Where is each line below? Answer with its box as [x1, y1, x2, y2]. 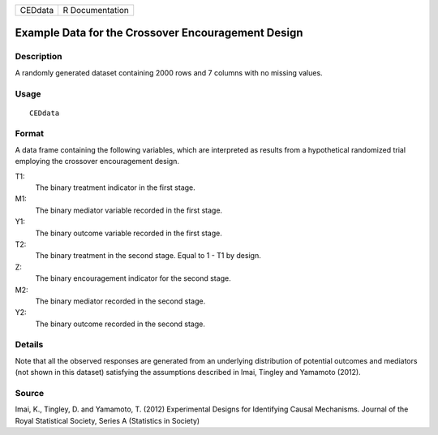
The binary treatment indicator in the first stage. [35, 183, 196, 192]
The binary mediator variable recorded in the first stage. [35, 205, 223, 215]
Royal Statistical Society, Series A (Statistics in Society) [15, 416, 200, 425]
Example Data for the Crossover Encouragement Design [15, 26, 303, 40]
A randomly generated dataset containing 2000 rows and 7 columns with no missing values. [15, 67, 324, 77]
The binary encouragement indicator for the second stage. [35, 273, 231, 283]
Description [15, 51, 62, 62]
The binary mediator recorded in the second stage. [35, 296, 206, 306]
